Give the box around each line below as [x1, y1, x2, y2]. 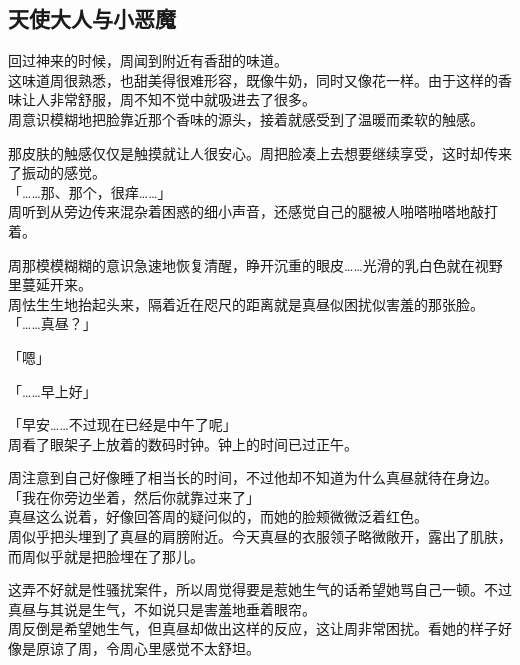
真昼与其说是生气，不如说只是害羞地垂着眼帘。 [8, 598, 316, 619]
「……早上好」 [8, 380, 97, 401]
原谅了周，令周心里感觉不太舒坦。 [35, 638, 260, 659]
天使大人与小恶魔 [8, 3, 176, 34]
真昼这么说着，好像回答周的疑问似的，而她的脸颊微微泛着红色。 [8, 506, 428, 527]
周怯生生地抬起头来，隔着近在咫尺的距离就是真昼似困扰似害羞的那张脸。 [8, 293, 484, 314]
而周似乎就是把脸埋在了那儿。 [8, 545, 204, 566]
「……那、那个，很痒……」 [8, 181, 172, 202]
